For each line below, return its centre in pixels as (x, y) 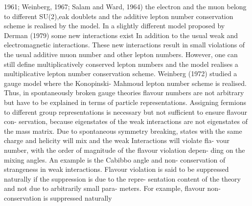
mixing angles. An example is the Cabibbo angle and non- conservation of (115, 159)
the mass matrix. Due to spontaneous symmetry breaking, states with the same (123, 131)
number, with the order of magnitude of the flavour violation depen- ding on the (125, 150)
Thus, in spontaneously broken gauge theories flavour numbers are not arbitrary (124, 93)
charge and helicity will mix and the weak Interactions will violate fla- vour (117, 140)
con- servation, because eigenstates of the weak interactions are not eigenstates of (126, 121)
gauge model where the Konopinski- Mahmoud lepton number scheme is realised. (125, 83)
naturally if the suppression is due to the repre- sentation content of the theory (122, 178)
